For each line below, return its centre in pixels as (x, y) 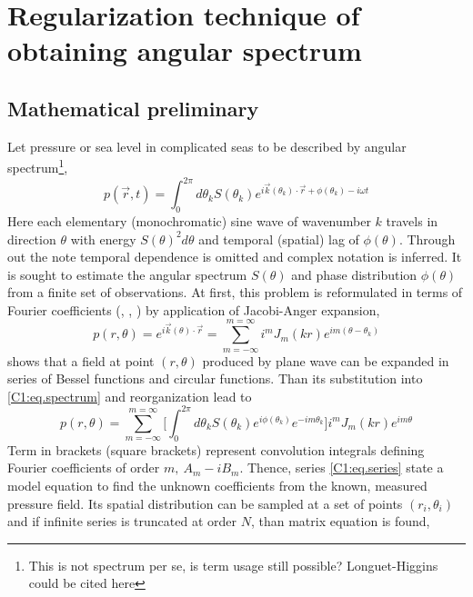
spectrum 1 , (38, 166)
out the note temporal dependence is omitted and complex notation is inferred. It (235, 257)
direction (32, 239)
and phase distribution (354, 274)
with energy (103, 239)
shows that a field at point (81, 360)
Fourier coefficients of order (84, 468)
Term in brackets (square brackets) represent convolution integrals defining (216, 449)
